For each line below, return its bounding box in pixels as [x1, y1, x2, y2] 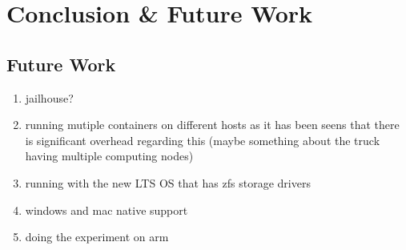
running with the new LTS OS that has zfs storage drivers [25, 174, 311, 191]
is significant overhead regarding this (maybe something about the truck [25, 131, 380, 148]
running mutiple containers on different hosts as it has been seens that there [25, 116, 400, 133]
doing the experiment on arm [25, 228, 169, 245]
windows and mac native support [25, 201, 188, 218]
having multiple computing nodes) [25, 147, 194, 164]
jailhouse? [25, 89, 74, 106]
